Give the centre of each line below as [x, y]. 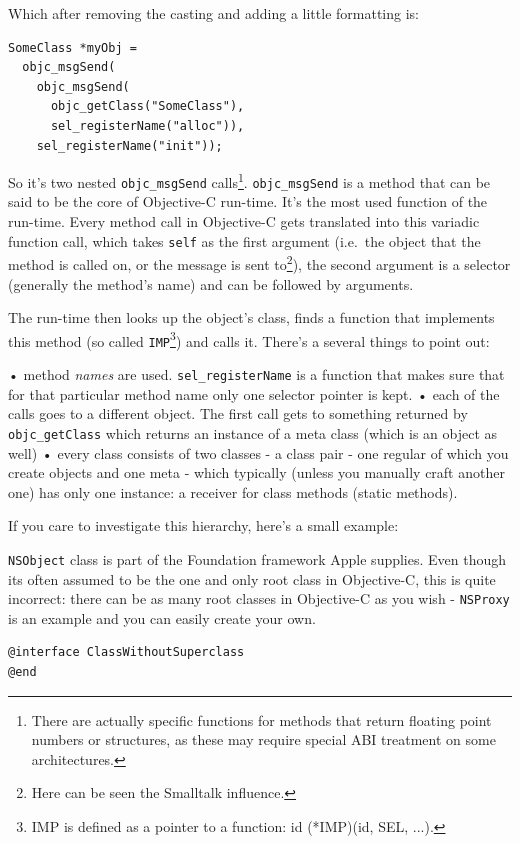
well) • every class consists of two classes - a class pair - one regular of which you [258, 452]
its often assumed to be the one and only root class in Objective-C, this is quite [252, 578]
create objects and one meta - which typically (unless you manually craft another [256, 472]
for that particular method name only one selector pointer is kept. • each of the [254, 393]
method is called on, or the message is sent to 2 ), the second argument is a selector [259, 262]
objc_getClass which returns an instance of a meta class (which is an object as [253, 432]
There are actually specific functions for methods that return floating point [261, 719]
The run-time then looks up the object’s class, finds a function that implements [251, 317]
